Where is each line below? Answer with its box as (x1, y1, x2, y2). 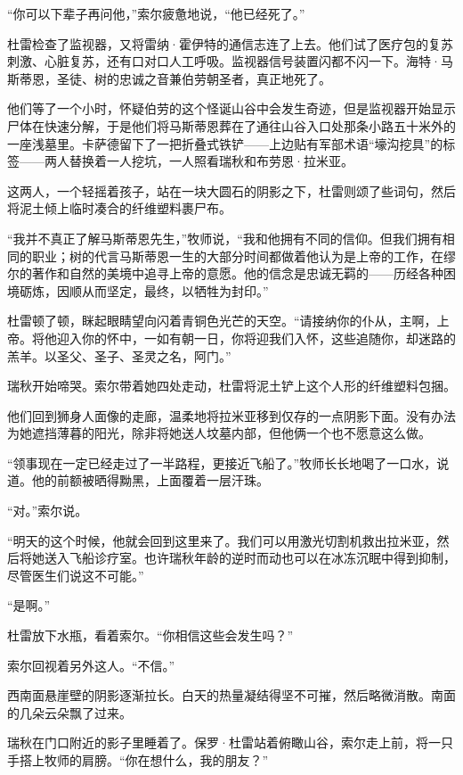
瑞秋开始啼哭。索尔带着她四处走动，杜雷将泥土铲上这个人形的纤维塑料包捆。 (7, 376, 456, 395)
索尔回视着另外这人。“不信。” (7, 655, 175, 674)
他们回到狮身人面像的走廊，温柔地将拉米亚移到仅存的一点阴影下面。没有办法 (7, 406, 456, 425)
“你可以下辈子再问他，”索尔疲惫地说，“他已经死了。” (7, 4, 305, 22)
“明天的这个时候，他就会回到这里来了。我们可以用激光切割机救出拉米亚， (7, 531, 437, 549)
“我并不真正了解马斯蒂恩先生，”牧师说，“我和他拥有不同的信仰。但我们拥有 (7, 228, 443, 247)
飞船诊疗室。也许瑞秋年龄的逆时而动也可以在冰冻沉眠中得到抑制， (69, 548, 456, 567)
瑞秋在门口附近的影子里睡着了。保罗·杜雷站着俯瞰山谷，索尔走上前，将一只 (7, 733, 453, 752)
